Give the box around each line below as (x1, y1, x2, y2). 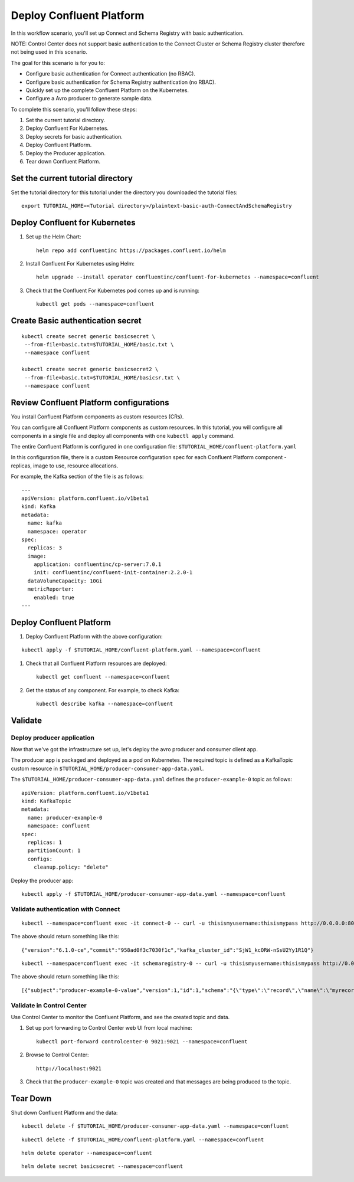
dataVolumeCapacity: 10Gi (27, 577, 103, 584)
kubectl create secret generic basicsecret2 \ (21, 366, 159, 373)
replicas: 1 (27, 839, 62, 846)
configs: (27, 856, 53, 862)
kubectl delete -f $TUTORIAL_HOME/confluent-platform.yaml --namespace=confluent (21, 1136, 264, 1143)
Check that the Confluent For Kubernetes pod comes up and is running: (25, 287, 200, 294)
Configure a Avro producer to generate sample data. (25, 95, 153, 102)
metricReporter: (27, 586, 75, 592)
